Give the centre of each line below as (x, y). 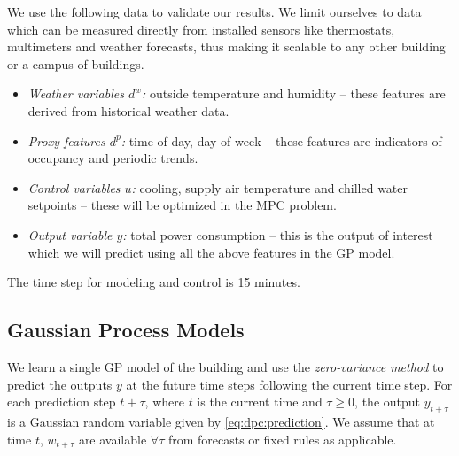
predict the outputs (60, 384)
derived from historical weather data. (128, 110)
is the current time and (260, 402)
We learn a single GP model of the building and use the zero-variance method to (226, 366)
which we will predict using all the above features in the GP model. (211, 252)
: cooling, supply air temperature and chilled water (270, 187)
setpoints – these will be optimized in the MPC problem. (182, 205)
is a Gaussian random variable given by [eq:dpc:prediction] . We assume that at (221, 421)
